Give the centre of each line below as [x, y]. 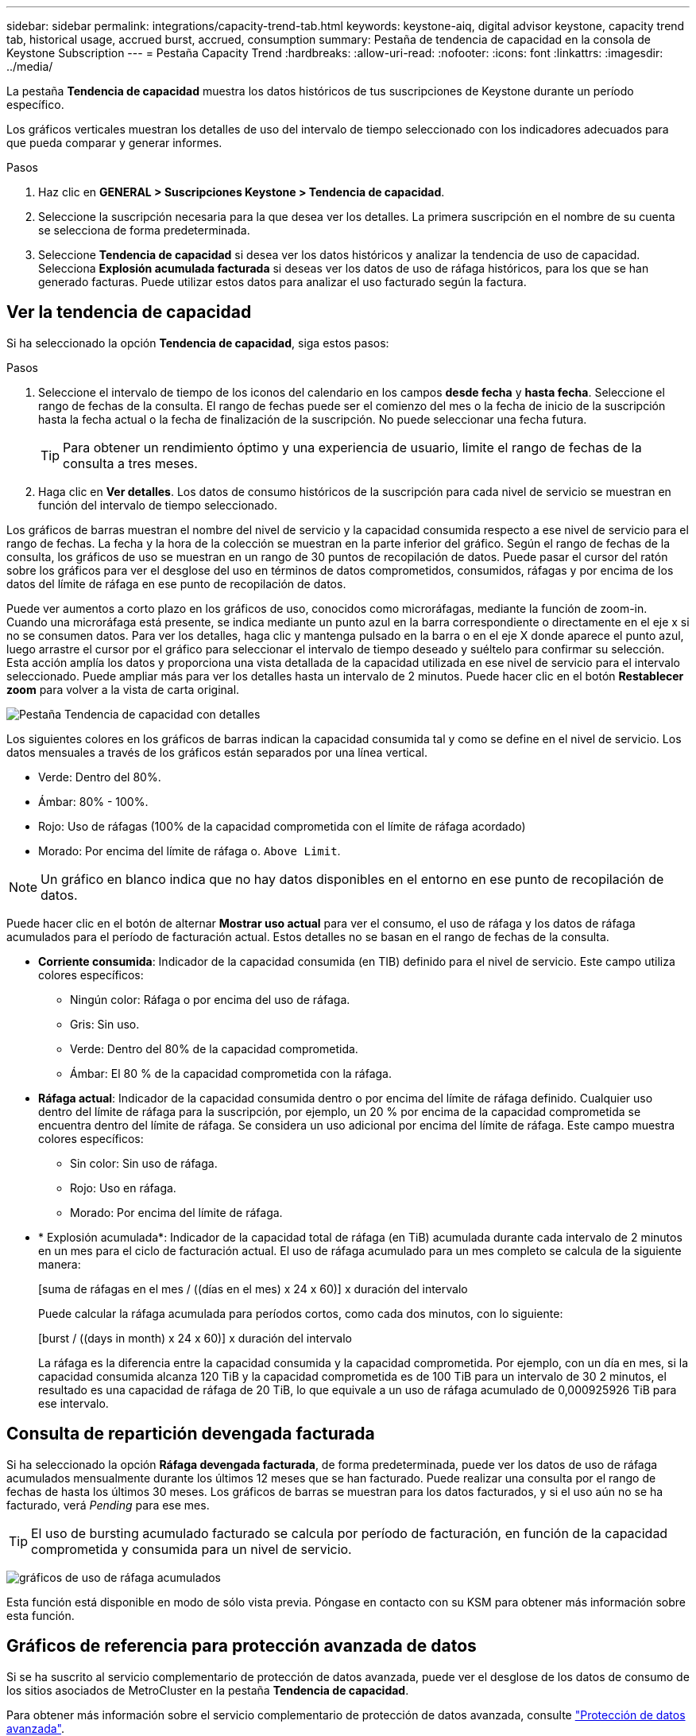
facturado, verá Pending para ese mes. [108, 1505]
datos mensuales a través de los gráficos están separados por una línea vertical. [217, 752]
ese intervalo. [73, 1403]
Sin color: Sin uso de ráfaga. [144, 1163]
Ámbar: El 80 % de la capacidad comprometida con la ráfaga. [231, 1073]
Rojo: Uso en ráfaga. [123, 1188]
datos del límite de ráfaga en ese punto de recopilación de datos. [176, 583]
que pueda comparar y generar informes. [114, 143]
